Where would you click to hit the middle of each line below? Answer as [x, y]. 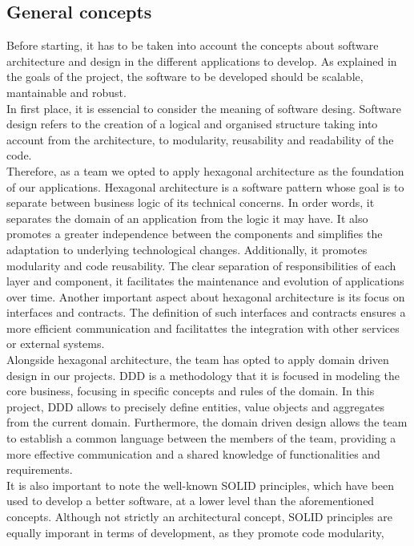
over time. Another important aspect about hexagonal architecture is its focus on [206, 296]
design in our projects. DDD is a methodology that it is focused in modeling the [203, 375]
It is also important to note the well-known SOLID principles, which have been [201, 485]
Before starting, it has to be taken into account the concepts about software [193, 45]
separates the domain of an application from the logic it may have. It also [187, 218]
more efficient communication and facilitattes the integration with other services [203, 328]
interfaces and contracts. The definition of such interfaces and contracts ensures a [206, 312]
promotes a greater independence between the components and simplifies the [195, 234]
